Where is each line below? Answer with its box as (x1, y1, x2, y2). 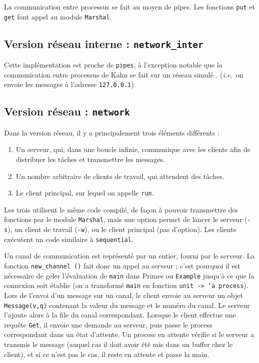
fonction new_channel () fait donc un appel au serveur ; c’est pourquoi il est (4, 260, 240, 270)
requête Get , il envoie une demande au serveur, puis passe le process (4, 319, 212, 329)
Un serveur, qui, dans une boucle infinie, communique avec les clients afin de (15, 144, 250, 154)
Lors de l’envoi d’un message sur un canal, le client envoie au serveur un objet (4, 289, 243, 300)
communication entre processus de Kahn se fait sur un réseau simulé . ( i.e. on (4, 69, 243, 79)
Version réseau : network (4, 103, 130, 119)
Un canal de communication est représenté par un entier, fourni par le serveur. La (4, 250, 255, 261)
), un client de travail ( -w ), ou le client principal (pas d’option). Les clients (7, 224, 236, 234)
